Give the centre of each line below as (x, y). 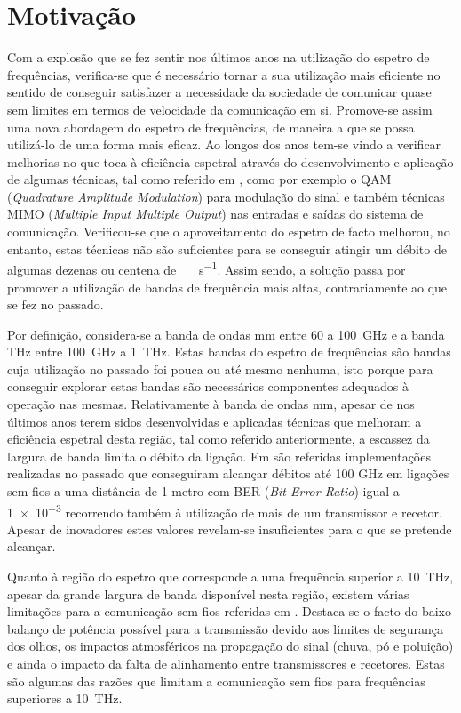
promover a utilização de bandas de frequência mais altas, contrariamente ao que (227, 287)
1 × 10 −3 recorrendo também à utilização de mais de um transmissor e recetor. (225, 510)
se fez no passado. (56, 304)
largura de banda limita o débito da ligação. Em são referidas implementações (219, 456)
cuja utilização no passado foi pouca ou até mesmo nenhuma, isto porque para (220, 369)
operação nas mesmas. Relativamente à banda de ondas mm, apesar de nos (211, 404)
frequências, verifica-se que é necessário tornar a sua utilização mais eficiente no (224, 74)
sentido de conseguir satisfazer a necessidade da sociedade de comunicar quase (219, 92)
